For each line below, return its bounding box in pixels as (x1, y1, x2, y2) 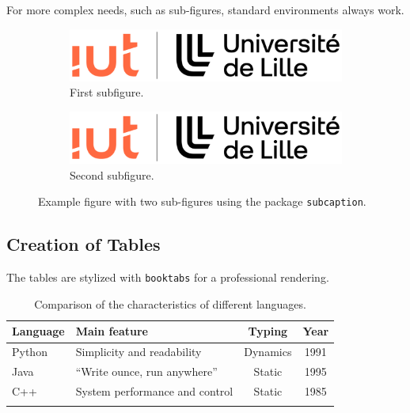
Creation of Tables (6, 232, 161, 256)
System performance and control (75, 382, 233, 399)
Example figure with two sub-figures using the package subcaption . (38, 193, 366, 210)
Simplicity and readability (75, 343, 202, 360)
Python (12, 343, 47, 360)
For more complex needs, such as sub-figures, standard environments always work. (6, 2, 404, 17)
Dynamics (244, 343, 292, 360)
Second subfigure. (70, 166, 154, 183)
